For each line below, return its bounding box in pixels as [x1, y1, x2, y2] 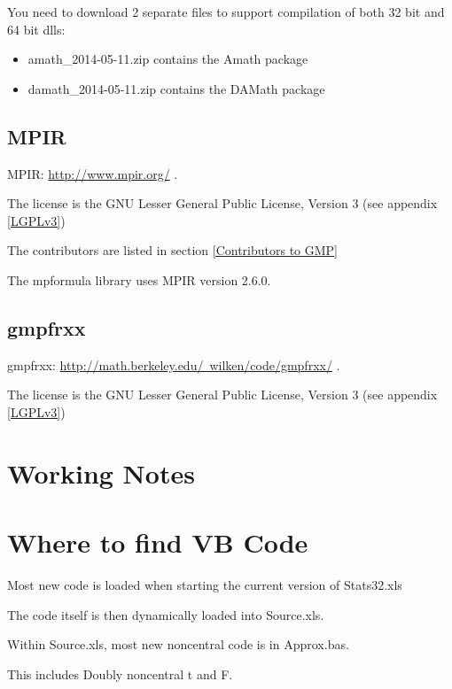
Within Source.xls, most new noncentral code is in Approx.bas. [7, 635, 349, 654]
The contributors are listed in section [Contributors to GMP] [7, 241, 338, 259]
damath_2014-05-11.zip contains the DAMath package [27, 79, 325, 97]
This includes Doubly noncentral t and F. [7, 664, 233, 683]
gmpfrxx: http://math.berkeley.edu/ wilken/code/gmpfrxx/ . [7, 355, 340, 374]
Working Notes [7, 454, 195, 491]
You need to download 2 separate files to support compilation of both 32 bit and [7, 3, 445, 20]
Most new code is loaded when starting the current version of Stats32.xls [7, 576, 402, 594]
